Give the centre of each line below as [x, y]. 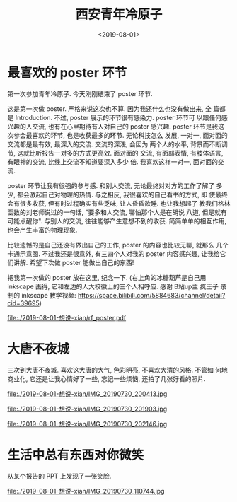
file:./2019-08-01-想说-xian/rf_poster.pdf [67, 317]
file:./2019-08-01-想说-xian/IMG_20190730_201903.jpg [87, 409]
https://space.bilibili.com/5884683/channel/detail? [151, 295]
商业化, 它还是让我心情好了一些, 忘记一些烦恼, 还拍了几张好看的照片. [106, 378]
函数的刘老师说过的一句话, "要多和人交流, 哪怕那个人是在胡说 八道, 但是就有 [117, 212]
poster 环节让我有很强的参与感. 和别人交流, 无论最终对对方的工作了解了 [111, 185]
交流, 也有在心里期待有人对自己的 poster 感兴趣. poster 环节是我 [125, 126]
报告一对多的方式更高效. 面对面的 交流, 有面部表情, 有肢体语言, [132, 153]
